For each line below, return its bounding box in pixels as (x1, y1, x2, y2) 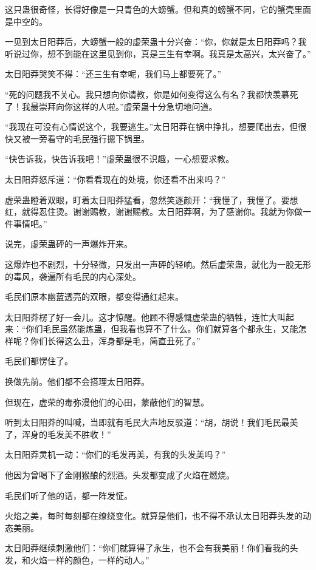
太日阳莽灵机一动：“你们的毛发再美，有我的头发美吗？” (5, 448, 226, 461)
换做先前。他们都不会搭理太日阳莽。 (5, 375, 149, 388)
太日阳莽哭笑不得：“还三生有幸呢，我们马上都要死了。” (5, 67, 222, 80)
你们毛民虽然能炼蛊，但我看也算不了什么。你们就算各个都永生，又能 (26, 322, 298, 335)
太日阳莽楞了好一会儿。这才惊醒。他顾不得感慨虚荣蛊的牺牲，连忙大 (5, 310, 277, 323)
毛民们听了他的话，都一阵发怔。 (5, 489, 132, 501)
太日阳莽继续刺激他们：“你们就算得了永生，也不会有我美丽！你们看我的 (5, 541, 290, 554)
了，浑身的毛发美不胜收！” (5, 427, 111, 440)
